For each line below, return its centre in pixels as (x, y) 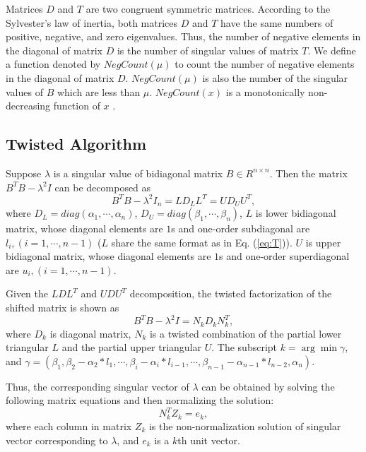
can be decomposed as (103, 187)
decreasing (28, 106)
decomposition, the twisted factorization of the (231, 293)
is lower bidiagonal (296, 213)
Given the (27, 293)
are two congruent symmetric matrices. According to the (208, 8)
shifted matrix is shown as (63, 308)
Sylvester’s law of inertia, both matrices (92, 22)
